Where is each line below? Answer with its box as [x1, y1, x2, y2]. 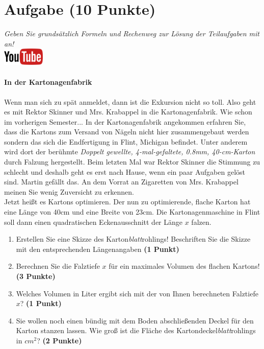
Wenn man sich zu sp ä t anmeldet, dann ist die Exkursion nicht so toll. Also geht [4, 96, 256, 107]
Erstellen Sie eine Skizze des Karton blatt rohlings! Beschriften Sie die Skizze [16, 234, 251, 244]
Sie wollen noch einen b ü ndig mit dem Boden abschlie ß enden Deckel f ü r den [16, 315, 254, 325]
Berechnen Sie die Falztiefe [16, 261, 100, 271]
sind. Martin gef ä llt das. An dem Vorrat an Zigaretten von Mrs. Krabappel [4, 176, 239, 187]
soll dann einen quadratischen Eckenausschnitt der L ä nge [4, 216, 183, 227]
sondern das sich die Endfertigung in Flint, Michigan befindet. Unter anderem [4, 136, 248, 147]
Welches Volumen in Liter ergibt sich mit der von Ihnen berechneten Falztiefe [16, 288, 258, 298]
